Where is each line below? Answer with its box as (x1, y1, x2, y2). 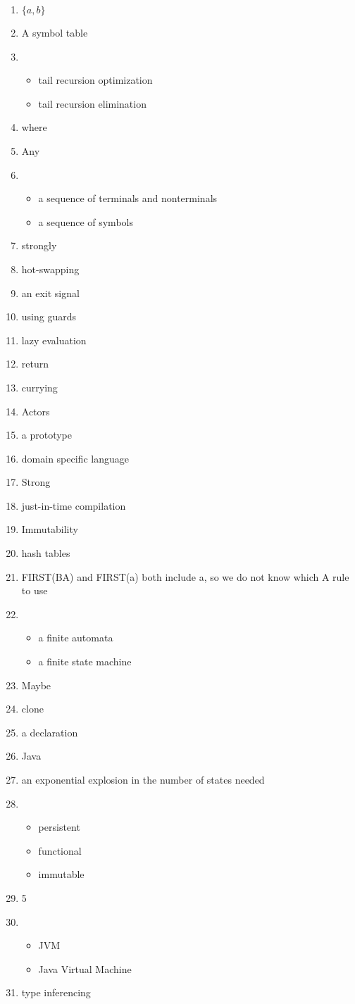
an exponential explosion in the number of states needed (21, 772, 265, 786)
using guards (21, 309, 77, 324)
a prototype (21, 427, 73, 442)
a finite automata (38, 630, 113, 645)
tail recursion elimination (38, 96, 147, 111)
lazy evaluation (21, 332, 87, 347)
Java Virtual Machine (38, 961, 132, 976)
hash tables (21, 546, 70, 560)
